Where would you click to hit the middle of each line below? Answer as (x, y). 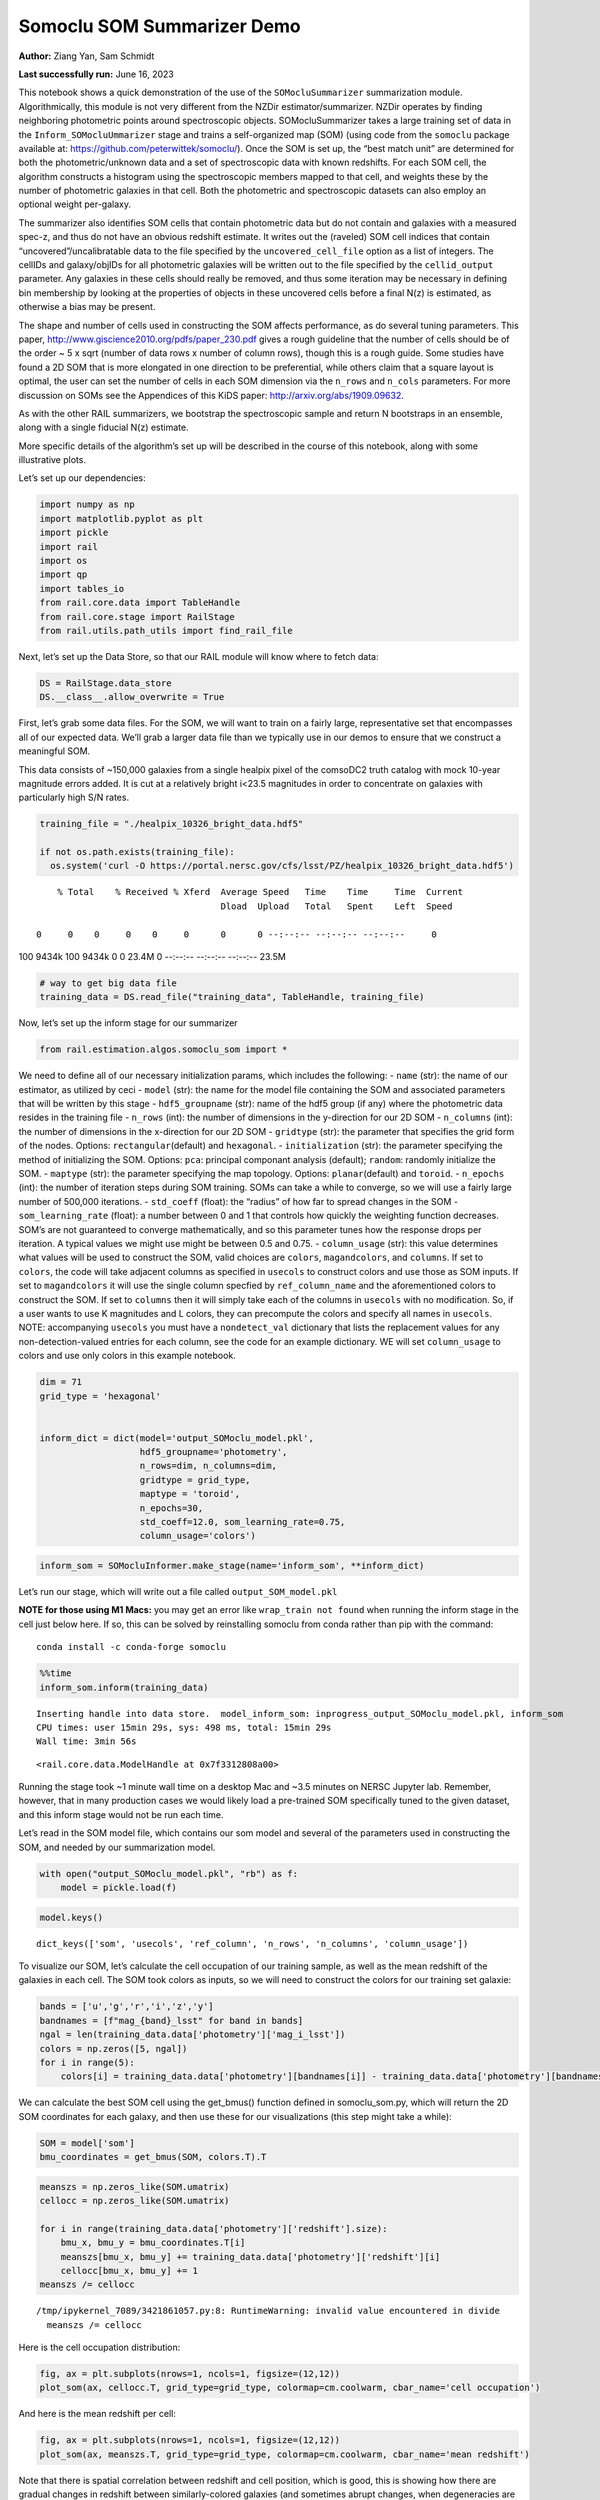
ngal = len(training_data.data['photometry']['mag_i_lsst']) (192, 2034)
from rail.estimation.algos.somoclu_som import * (163, 1049)
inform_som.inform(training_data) (124, 1687)
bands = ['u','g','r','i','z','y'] (126, 2006)
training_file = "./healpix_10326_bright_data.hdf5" (171, 824)
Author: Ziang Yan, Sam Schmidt (86, 56)
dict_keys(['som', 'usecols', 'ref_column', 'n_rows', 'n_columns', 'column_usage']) (252, 1943)
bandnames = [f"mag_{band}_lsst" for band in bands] (171, 2020)
